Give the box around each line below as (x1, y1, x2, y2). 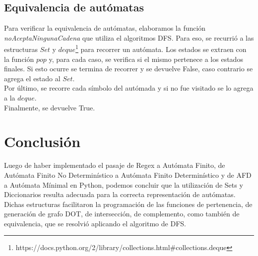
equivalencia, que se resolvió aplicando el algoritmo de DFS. (4, 218, 186, 228)
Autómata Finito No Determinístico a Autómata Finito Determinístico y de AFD (4, 169, 252, 180)
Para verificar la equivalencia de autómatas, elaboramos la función (4, 23, 206, 33)
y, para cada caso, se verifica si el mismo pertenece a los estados (49, 53, 243, 64)
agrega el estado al (4, 73, 61, 83)
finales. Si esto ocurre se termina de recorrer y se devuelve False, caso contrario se (4, 63, 253, 74)
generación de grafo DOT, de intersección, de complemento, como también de (4, 208, 240, 219)
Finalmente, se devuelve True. (4, 102, 95, 112)
